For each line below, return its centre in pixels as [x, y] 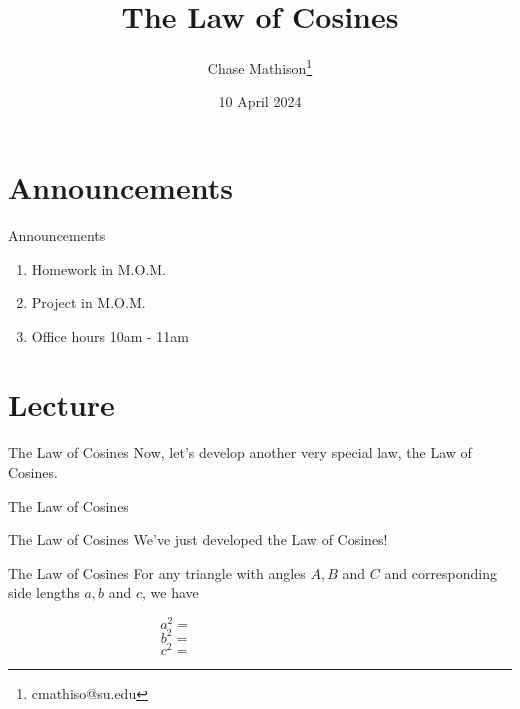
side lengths [44, 592]
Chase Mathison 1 [260, 66]
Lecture [61, 404]
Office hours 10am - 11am [110, 335]
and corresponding [441, 572]
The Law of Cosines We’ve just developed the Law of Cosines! [198, 539]
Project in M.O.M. [88, 302]
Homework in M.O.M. [99, 268]
